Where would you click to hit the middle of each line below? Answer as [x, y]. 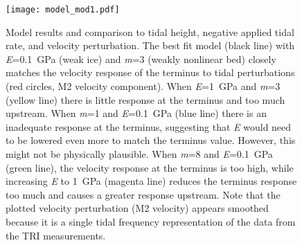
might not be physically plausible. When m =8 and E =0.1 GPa [139, 154]
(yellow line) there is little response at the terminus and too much [145, 99]
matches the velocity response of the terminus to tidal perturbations [150, 72]
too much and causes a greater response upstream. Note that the [143, 194]
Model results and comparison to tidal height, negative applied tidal [150, 31]
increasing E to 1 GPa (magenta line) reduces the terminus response [151, 181]
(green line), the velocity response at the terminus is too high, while [150, 167]
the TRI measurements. [56, 235]
